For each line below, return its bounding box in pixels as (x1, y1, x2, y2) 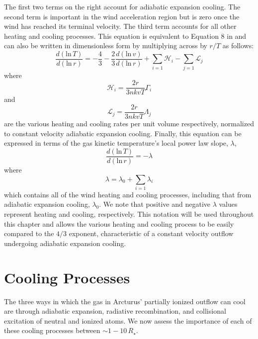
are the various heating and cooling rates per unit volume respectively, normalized (4, 118, 254, 129)
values (219, 199, 238, 209)
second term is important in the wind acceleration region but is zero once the (4, 11, 240, 21)
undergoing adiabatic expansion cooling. (4, 238, 126, 248)
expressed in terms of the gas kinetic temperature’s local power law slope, (4, 138, 228, 148)
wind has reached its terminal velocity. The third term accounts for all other (4, 21, 237, 31)
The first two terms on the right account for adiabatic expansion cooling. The (4, 1, 241, 11)
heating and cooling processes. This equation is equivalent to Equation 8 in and (4, 30, 247, 41)
